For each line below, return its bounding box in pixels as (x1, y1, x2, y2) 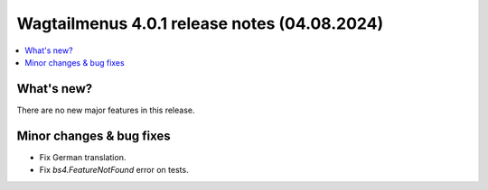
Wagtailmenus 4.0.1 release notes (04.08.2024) (16, 14, 384, 33)
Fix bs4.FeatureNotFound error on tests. (39, 165, 189, 176)
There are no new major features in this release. (16, 104, 195, 115)
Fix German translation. (39, 151, 127, 162)
